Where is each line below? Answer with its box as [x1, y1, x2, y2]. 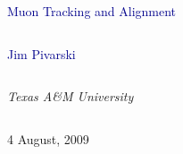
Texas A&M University [7, 87, 134, 106]
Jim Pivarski [7, 44, 76, 63]
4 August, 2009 [7, 129, 89, 148]
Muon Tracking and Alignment [7, 2, 177, 20]
